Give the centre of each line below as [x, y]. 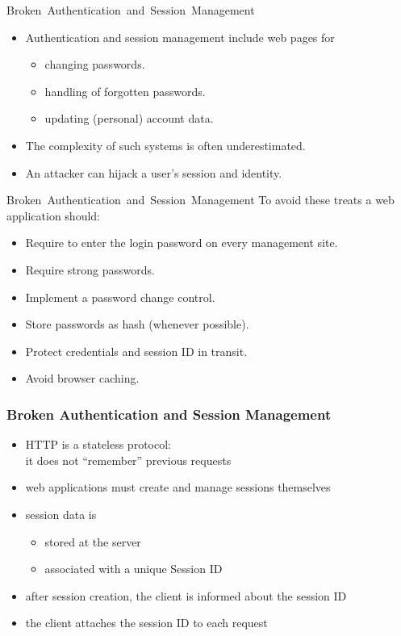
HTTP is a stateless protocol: [98, 444]
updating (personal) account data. [129, 118]
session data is [61, 514]
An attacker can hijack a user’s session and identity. [154, 172]
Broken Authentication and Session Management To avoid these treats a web [200, 200]
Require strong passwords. [90, 269]
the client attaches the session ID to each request [146, 623]
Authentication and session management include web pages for [180, 37]
